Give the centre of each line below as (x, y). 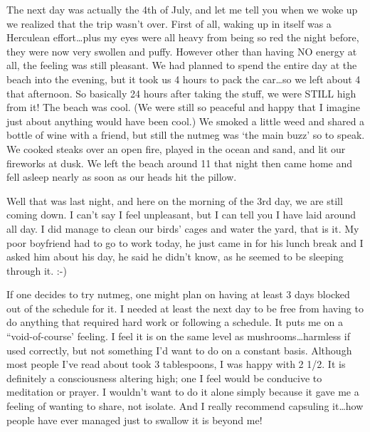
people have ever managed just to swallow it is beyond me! (134, 420)
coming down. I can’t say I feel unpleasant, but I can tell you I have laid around (181, 215)
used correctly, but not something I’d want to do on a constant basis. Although (179, 350)
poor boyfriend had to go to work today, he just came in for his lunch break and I (185, 242)
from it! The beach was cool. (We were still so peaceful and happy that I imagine (183, 107)
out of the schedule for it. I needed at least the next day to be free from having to (185, 308)
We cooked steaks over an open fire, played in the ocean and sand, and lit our (176, 148)
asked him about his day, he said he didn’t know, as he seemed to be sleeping (175, 257)
